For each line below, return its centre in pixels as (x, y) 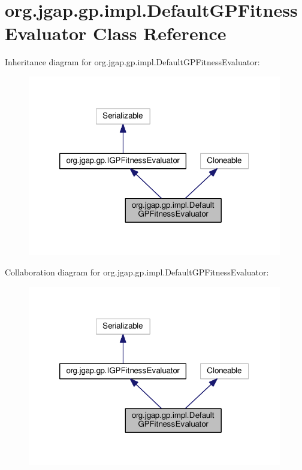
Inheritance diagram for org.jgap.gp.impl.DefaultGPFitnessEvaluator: (132, 62)
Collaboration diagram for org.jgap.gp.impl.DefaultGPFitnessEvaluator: (137, 272)
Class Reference (160, 33)
